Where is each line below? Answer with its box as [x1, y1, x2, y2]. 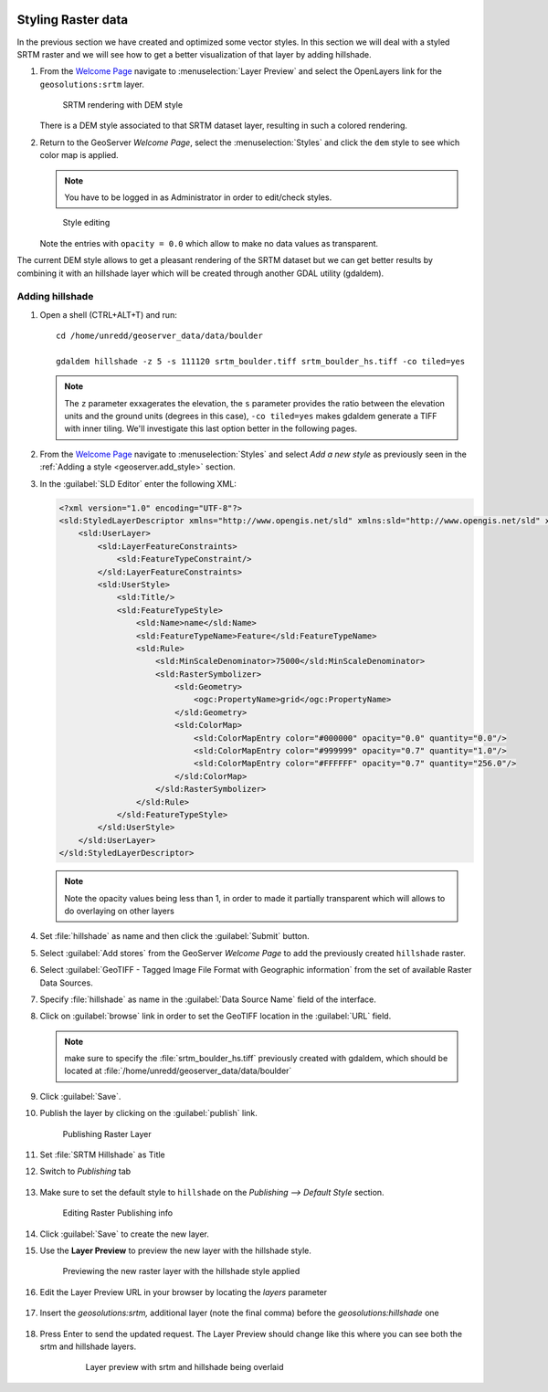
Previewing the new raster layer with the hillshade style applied [62, 1266, 300, 1277]
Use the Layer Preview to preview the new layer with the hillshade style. [39, 1245, 312, 1256]
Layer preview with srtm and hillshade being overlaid [85, 1362, 284, 1373]
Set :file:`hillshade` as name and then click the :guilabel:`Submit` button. [39, 931, 310, 942]
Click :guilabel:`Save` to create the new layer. [39, 1229, 209, 1239]
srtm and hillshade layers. [39, 1341, 137, 1352]
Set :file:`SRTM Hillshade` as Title [39, 1149, 166, 1160]
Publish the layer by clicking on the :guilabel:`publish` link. [39, 1108, 258, 1119]
